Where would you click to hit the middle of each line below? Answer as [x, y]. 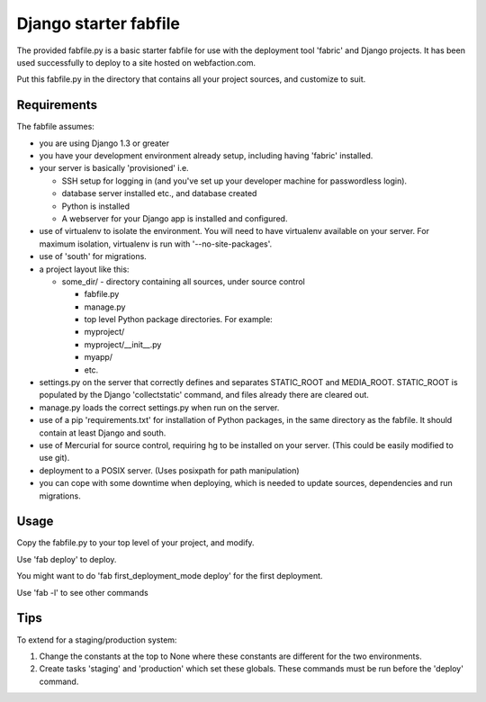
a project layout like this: [84, 269]
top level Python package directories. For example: [179, 319]
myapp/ [98, 357]
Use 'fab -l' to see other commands [82, 592]
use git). [54, 458]
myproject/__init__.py [123, 344]
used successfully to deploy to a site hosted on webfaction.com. [136, 62]
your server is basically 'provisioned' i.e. [114, 168]
